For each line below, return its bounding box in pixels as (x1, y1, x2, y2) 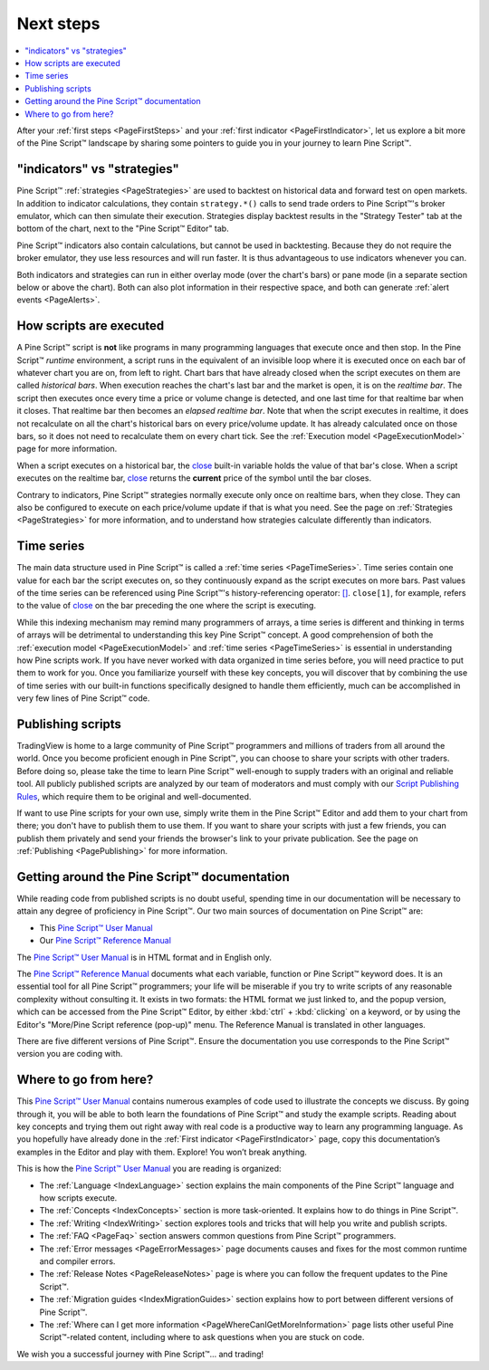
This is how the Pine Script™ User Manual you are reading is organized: (16, 1164, 282, 1174)
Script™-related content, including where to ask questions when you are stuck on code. (39, 1332, 365, 1343)
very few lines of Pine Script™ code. (16, 693, 150, 704)
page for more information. (16, 444, 118, 455)
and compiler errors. (39, 1255, 116, 1267)
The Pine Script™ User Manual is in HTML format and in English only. (16, 952, 272, 963)
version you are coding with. (16, 1049, 123, 1059)
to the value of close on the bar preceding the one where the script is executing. (16, 600, 317, 611)
